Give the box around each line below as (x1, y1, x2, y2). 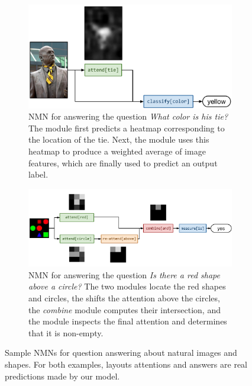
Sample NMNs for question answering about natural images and (5, 346, 237, 359)
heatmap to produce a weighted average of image (28, 145, 206, 157)
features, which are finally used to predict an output (28, 156, 218, 169)
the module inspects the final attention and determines (28, 315, 227, 327)
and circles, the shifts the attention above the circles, (28, 291, 220, 304)
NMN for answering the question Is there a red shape (28, 268, 220, 281)
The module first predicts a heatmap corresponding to (28, 121, 225, 134)
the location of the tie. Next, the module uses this (28, 133, 209, 146)
